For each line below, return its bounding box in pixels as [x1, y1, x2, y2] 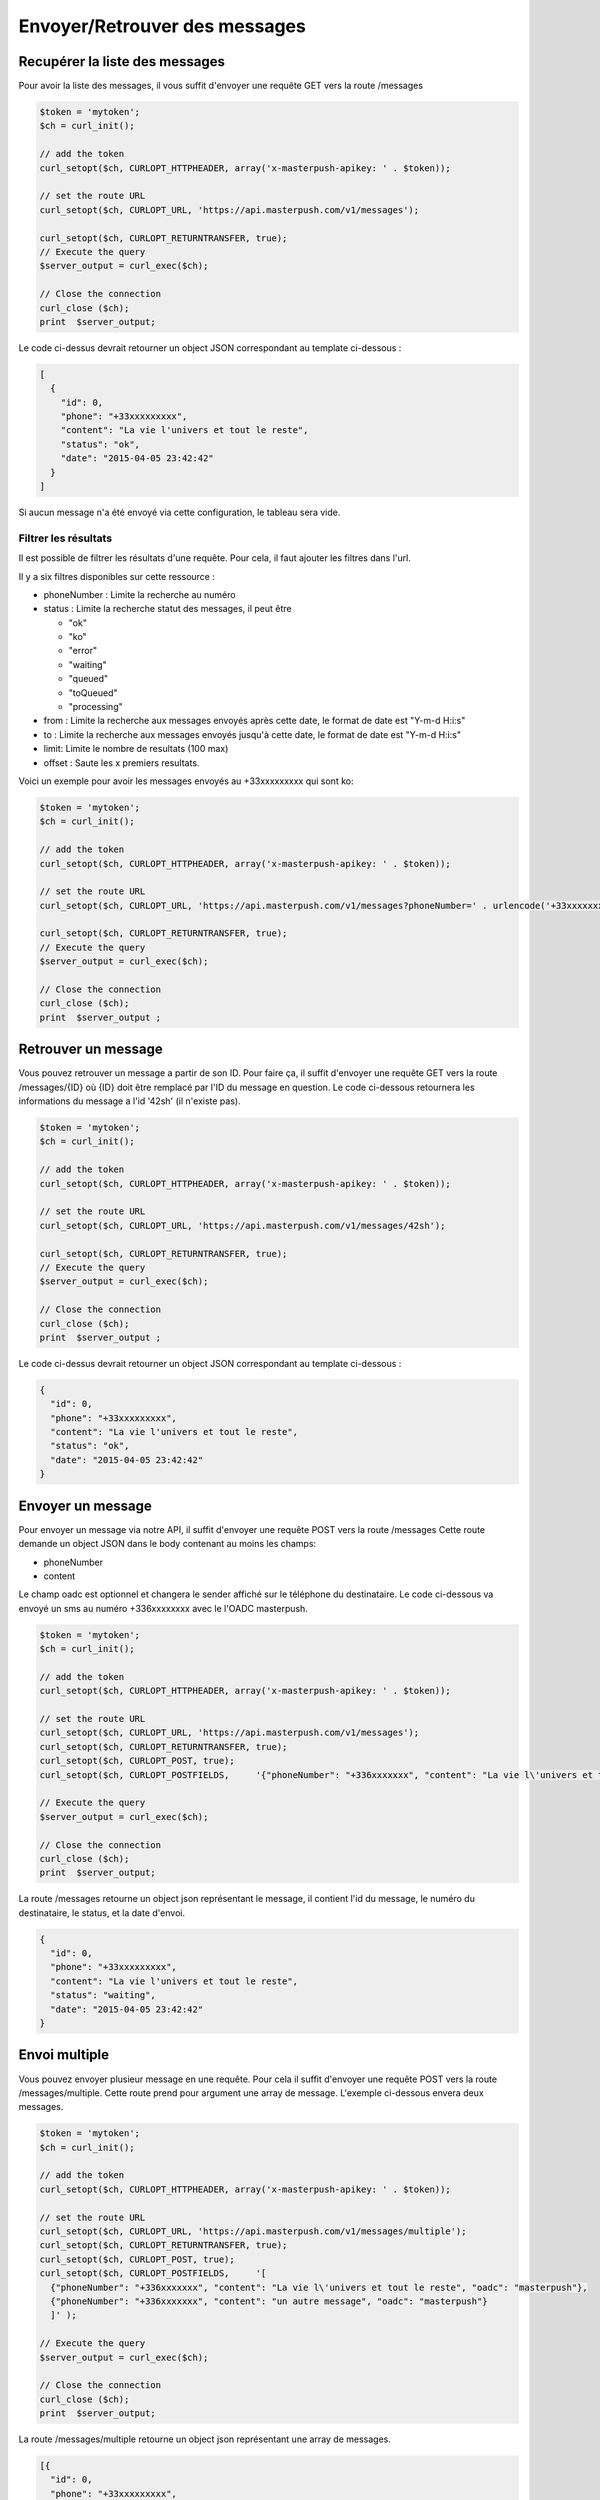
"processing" [68, 701, 124, 713]
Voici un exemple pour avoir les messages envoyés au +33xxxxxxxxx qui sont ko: [18, 775, 354, 787]
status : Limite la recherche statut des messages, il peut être [43, 603, 292, 615]
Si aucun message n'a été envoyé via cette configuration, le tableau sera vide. [18, 506, 341, 518]
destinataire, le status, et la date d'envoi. [18, 1906, 185, 1919]
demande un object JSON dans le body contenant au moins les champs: [18, 1538, 317, 1550]
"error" [68, 645, 98, 657]
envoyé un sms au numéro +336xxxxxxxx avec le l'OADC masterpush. [18, 1602, 309, 1614]
